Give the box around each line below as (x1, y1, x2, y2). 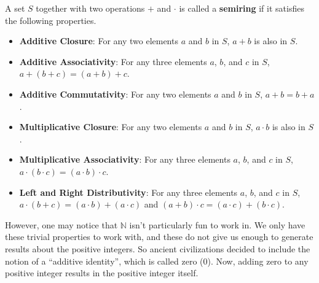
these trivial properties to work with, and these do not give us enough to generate (5, 230, 313, 243)
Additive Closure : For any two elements (19, 34, 178, 47)
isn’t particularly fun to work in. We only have (129, 218, 305, 231)
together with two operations (36, 2, 145, 14)
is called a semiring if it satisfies (179, 2, 304, 14)
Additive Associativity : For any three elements (19, 55, 207, 68)
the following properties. (5, 14, 96, 26)
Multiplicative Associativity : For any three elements (19, 153, 230, 166)
